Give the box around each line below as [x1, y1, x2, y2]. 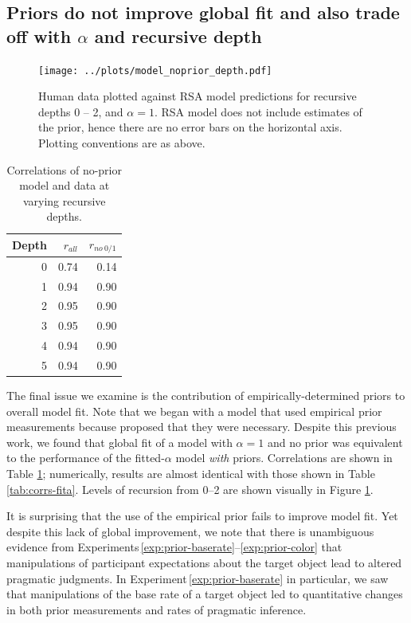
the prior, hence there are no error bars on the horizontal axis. [38, 119, 342, 135]
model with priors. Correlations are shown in [175, 449, 393, 466]
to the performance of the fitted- [6, 449, 165, 466]
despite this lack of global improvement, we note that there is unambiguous [6, 523, 374, 539]
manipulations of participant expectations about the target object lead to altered [6, 554, 402, 570]
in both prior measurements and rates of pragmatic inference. [6, 601, 307, 617]
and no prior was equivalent [267, 433, 403, 450]
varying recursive [22, 192, 106, 209]
